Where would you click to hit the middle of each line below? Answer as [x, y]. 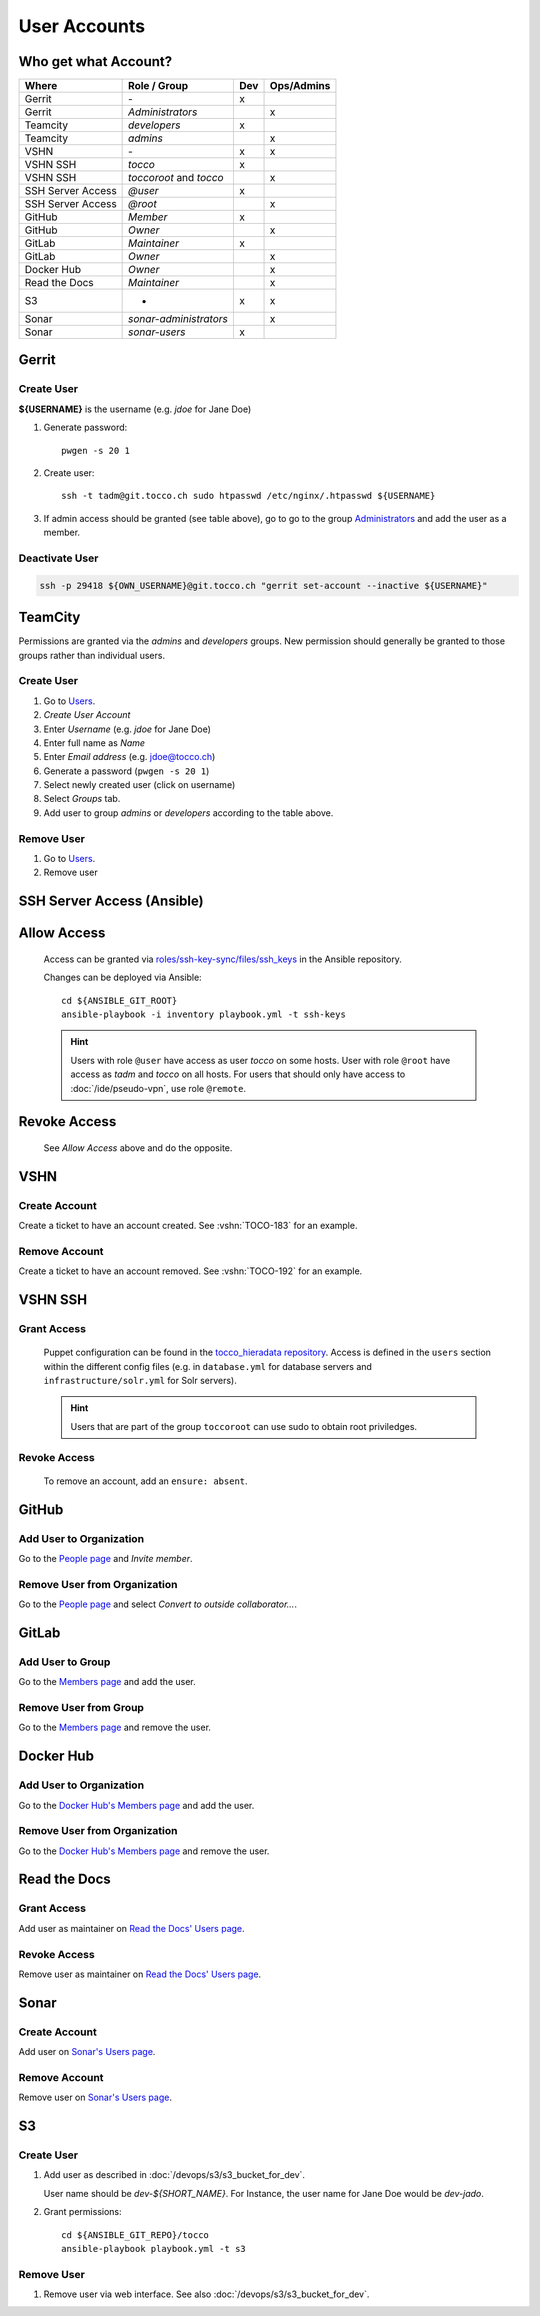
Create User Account [87, 715]
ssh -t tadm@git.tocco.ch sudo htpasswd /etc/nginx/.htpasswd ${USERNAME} [248, 496]
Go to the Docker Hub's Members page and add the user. [136, 1805]
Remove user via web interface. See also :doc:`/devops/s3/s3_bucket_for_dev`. [206, 2294]
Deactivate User [58, 558]
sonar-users [157, 332]
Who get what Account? [95, 61]
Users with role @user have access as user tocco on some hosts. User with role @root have [260, 1060]
